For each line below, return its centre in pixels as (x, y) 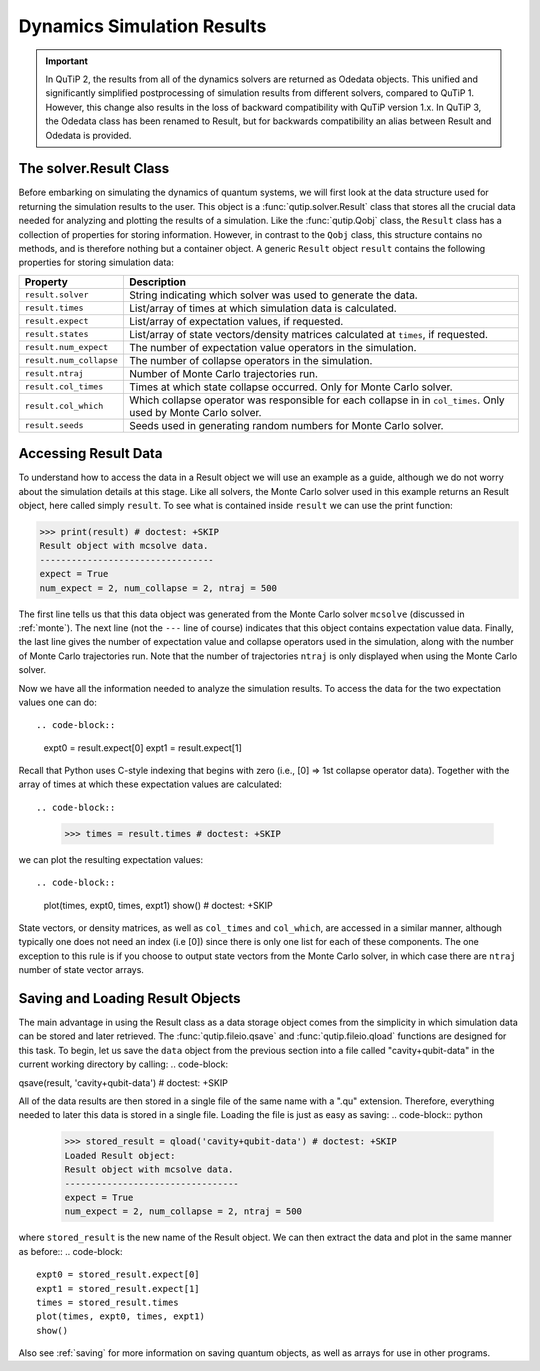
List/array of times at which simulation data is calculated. (262, 308)
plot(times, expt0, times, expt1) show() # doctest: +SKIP (158, 905)
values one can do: (57, 702)
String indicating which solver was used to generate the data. (273, 295)
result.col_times (64, 386)
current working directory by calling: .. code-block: (123, 1064)
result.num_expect (66, 347)
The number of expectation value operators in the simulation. (272, 347)
